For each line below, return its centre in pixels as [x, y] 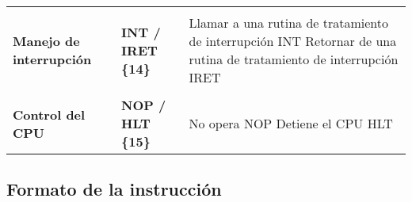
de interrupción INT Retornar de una [293, 41]
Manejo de [46, 41]
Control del [49, 114]
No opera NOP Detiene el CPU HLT [291, 123]
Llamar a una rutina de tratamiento [288, 23]
